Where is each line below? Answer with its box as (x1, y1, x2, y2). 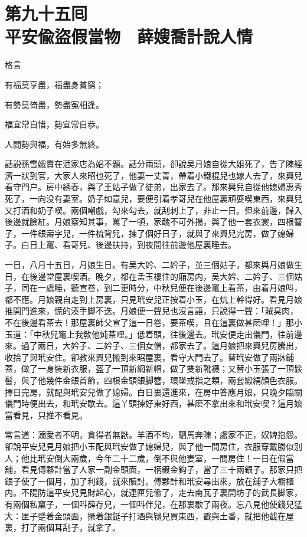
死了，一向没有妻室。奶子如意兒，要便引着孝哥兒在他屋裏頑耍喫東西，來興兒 (5, 192, 302, 205)
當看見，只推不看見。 (5, 408, 87, 421)
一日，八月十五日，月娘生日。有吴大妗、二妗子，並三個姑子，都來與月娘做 (5, 258, 294, 271)
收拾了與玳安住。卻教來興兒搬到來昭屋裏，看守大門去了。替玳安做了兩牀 (5, 351, 286, 363)
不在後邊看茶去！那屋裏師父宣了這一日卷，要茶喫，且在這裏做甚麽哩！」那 (5, 316, 294, 328)
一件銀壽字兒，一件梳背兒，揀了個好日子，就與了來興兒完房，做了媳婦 (21, 227, 294, 239)
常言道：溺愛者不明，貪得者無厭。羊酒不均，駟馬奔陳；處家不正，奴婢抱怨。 (5, 428, 302, 441)
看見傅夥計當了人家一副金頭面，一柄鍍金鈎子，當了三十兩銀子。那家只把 (21, 463, 302, 476)
